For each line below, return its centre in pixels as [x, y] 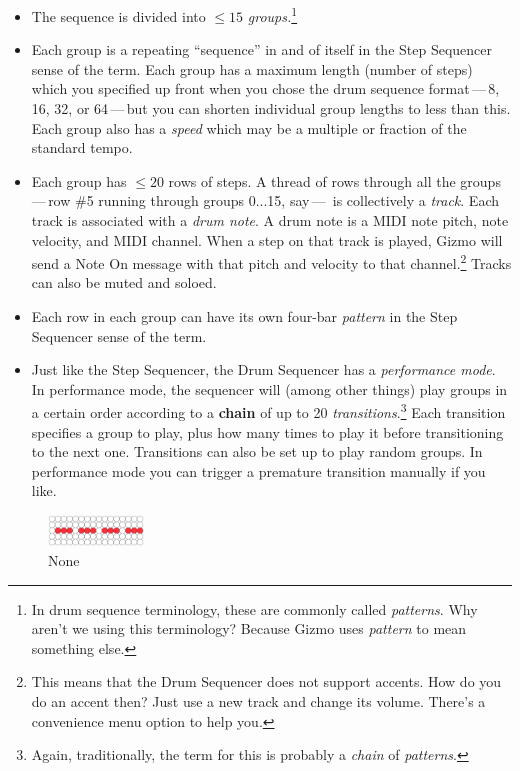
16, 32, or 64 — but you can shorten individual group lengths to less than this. [271, 108]
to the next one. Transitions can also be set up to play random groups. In [257, 451]
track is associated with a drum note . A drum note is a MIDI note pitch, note [270, 220]
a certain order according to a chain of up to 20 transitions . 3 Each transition [268, 411]
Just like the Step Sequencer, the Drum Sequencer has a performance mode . [263, 369]
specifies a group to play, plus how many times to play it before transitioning [267, 431]
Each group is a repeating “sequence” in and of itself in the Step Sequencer [262, 49]
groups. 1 [272, 14]
